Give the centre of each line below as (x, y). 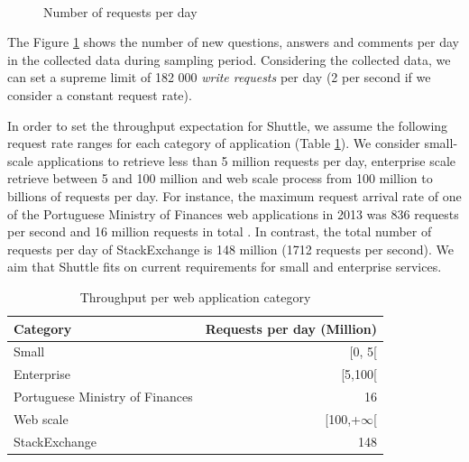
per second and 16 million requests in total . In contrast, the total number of (220, 231)
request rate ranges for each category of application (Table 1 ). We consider (214, 143)
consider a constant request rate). (100, 94)
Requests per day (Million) (291, 328)
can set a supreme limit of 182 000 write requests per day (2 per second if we (219, 77)
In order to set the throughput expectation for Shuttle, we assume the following (228, 125)
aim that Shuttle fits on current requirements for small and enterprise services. (225, 267)
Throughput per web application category (195, 296)
